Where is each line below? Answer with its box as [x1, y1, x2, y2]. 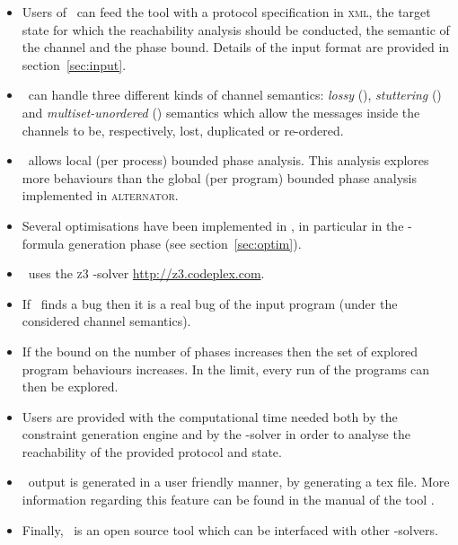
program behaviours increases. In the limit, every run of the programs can [22, 359, 430, 378]
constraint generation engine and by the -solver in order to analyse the [22, 425, 410, 444]
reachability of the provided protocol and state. [22, 442, 282, 461]
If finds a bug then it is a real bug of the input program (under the [22, 294, 398, 312]
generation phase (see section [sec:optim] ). [68, 233, 302, 252]
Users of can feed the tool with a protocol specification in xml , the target [22, 3, 431, 21]
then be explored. [22, 377, 119, 396]
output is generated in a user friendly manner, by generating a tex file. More [28, 472, 450, 491]
